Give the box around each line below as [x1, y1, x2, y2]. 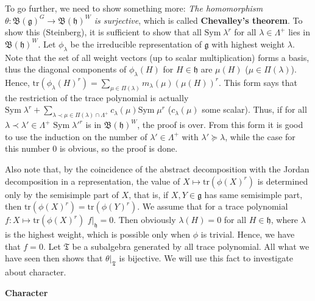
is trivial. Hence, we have [200, 228, 295, 241]
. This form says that [218, 76, 297, 88]
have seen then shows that [5, 252, 103, 264]
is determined [257, 174, 308, 187]
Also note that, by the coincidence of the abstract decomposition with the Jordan [5, 163, 310, 175]
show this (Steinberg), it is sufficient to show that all [5, 26, 202, 38]
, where [271, 213, 299, 226]
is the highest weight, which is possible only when [5, 228, 191, 241]
